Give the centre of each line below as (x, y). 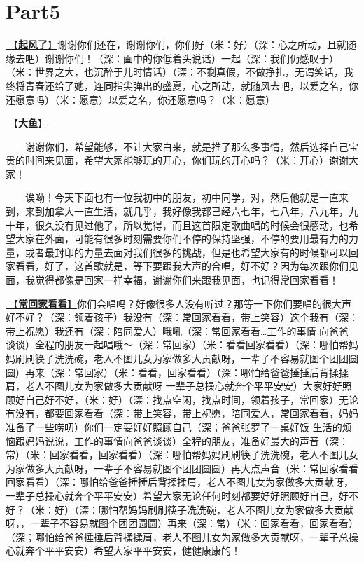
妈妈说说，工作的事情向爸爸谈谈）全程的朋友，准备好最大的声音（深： (187, 440)
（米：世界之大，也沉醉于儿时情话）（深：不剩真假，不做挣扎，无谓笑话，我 (180, 72)
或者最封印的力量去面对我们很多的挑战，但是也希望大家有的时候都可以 (187, 252)
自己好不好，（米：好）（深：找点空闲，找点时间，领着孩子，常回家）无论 (191, 399)
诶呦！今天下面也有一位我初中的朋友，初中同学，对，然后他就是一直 (182, 197)
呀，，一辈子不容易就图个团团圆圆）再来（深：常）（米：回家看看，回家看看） (182, 523)
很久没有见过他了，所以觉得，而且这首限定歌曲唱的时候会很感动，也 (191, 225)
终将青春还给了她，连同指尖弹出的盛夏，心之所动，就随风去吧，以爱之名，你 (182, 85)
